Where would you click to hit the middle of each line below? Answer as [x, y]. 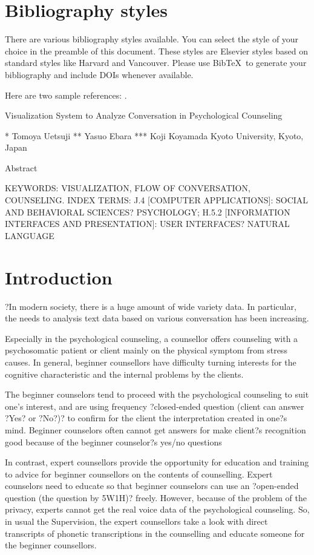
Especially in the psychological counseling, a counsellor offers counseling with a [152, 338]
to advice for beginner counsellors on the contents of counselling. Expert [139, 474]
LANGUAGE [30, 235]
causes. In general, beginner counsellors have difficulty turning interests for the [151, 362]
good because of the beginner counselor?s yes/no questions [113, 442]
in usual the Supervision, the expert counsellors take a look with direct [136, 521]
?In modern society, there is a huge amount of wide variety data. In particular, [151, 306]
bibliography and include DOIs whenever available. [99, 74]
